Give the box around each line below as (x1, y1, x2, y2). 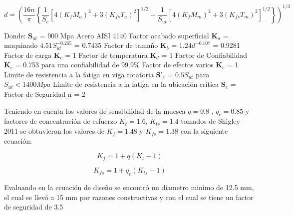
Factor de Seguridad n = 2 (4, 89, 85, 99)
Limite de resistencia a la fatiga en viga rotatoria (4, 69, 154, 79)
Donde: (4, 30, 26, 40)
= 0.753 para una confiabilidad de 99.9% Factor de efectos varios (15, 59, 214, 70)
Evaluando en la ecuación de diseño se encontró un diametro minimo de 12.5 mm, (4, 182, 254, 193)
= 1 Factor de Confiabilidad (161, 49, 247, 60)
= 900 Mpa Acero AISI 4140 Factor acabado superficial (39, 30, 209, 40)
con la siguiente (180, 126, 228, 136)
